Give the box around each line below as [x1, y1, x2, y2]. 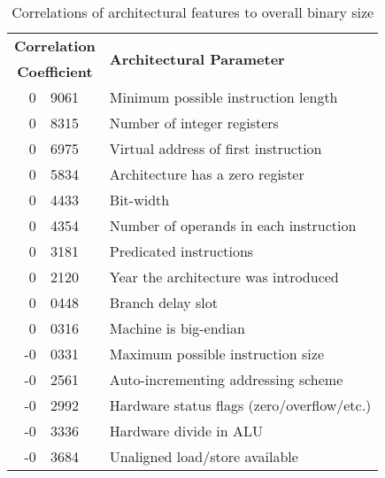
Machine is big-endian [109, 318, 245, 338]
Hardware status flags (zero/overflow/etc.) [109, 395, 372, 415]
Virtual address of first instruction [109, 138, 322, 158]
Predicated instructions [109, 241, 254, 261]
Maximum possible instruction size [109, 343, 325, 364]
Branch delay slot [109, 292, 218, 312]
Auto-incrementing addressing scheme [109, 369, 343, 389]
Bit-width [109, 189, 170, 210]
